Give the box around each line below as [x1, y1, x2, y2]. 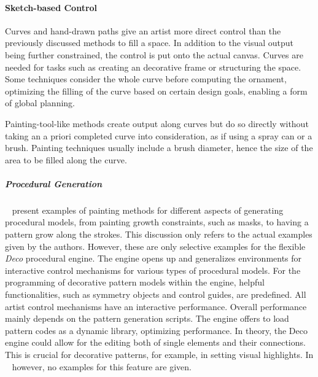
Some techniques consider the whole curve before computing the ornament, [5, 72, 287, 85]
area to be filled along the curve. [5, 153, 127, 166]
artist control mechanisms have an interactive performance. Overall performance [5, 300, 307, 313]
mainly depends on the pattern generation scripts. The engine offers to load [5, 312, 289, 325]
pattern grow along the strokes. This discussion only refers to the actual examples [5, 228, 312, 241]
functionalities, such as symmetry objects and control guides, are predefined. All [5, 288, 306, 301]
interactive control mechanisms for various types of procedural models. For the [5, 263, 301, 276]
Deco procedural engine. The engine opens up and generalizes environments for [5, 252, 302, 265]
